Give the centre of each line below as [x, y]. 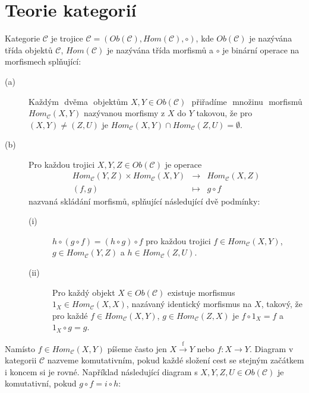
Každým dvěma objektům [78, 101]
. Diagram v [271, 348]
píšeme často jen [137, 348]
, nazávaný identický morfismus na [189, 304]
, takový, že [282, 304]
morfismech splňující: [43, 61]
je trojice [67, 38]
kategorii [21, 360]
